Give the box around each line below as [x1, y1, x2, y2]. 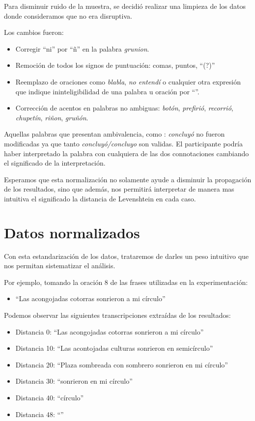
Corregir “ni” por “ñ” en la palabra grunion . [15, 43, 149, 54]
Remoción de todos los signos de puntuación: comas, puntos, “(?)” [15, 60, 215, 70]
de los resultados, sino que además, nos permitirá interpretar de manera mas [4, 184, 234, 194]
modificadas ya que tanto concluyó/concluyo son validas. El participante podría [4, 138, 243, 148]
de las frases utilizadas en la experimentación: [110, 277, 248, 287]
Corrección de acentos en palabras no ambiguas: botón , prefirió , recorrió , [15, 103, 233, 113]
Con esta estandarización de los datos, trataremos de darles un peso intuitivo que [4, 251, 249, 261]
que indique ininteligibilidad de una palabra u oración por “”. [15, 86, 199, 96]
